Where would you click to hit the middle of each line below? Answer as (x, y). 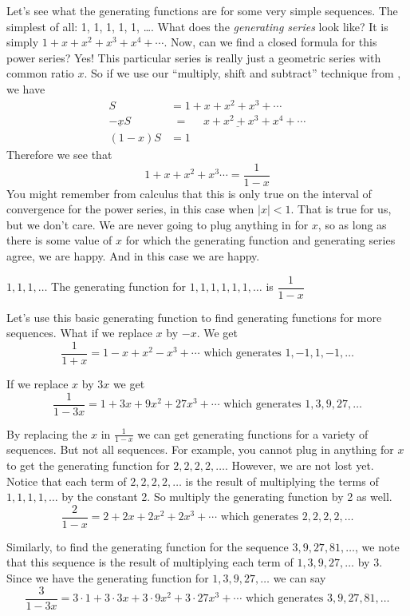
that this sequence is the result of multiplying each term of (150, 562)
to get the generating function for (88, 465)
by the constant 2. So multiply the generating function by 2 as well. (227, 497)
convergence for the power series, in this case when (130, 209)
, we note (377, 546)
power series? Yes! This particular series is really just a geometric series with (194, 57)
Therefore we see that (59, 155)
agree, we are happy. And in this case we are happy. (133, 256)
